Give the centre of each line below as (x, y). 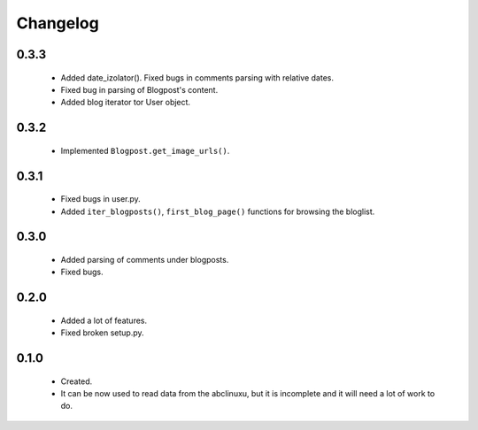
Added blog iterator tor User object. (125, 103)
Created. (77, 381)
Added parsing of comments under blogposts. (145, 259)
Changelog (58, 23)
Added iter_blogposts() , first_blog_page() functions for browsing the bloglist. (218, 211)
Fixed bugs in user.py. (100, 199)
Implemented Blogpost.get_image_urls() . (145, 150)
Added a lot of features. (104, 320)
